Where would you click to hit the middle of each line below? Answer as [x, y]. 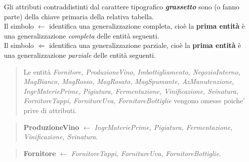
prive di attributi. [50, 110]
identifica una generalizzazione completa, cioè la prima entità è [147, 26]
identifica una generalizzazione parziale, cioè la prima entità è [145, 45]
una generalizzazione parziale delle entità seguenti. [80, 55]
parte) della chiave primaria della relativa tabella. [79, 16]
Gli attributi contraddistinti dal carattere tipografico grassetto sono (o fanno [122, 6]
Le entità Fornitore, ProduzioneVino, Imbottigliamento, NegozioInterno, [132, 71]
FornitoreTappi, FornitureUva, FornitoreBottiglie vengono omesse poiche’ [134, 101]
